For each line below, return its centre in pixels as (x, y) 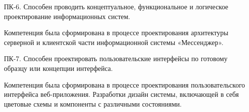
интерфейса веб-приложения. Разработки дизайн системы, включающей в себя (122, 94)
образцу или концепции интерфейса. (59, 68)
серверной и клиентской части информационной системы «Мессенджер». (114, 42)
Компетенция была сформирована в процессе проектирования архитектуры (116, 33)
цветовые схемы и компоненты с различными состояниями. (93, 103)
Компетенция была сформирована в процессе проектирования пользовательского (124, 84)
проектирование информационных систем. (67, 16)
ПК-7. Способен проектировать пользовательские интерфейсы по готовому (116, 58)
